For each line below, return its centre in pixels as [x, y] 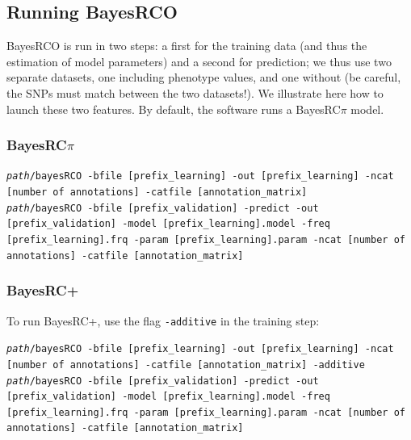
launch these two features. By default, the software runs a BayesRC [174, 109]
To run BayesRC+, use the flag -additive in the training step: [163, 320]
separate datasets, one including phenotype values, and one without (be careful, [204, 77]
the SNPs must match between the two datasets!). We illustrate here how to [195, 92]
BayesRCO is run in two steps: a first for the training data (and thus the [187, 46]
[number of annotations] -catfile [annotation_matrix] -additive [186, 365]
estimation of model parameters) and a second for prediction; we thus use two [199, 61]
